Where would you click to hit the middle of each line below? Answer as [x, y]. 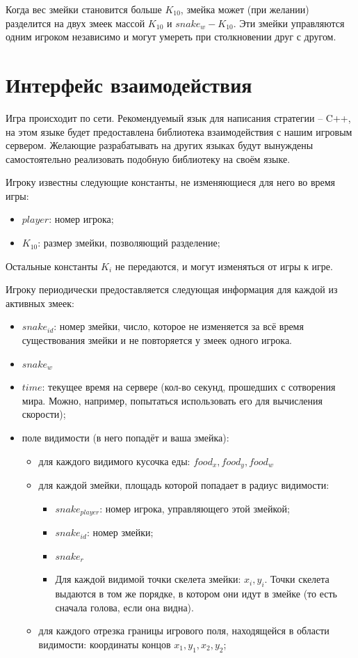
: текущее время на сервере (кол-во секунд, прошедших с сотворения [189, 387]
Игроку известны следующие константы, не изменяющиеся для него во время [171, 182]
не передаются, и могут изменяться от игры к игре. [224, 266]
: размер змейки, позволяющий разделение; [129, 243]
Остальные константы [52, 266]
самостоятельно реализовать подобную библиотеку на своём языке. [148, 158]
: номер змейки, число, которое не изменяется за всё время [179, 326]
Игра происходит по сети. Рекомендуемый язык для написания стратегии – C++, [178, 117]
